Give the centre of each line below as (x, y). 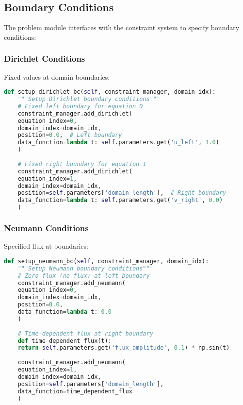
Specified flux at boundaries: (46, 246)
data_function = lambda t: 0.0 (65, 312)
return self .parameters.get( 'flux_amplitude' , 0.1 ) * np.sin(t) (124, 348)
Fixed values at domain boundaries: (57, 76)
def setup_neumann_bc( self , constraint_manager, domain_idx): (106, 261)
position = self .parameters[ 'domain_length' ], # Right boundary (122, 193)
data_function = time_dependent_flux (75, 391)
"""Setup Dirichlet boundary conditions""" (89, 99)
